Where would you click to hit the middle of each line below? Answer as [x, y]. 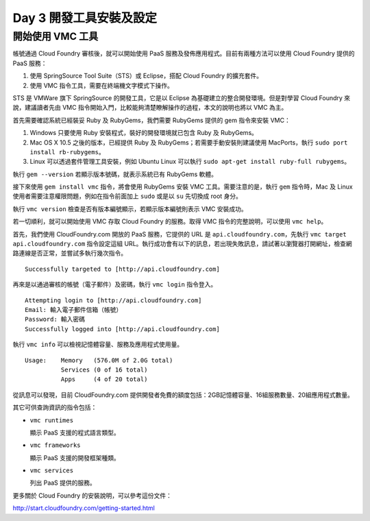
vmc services [52, 471]
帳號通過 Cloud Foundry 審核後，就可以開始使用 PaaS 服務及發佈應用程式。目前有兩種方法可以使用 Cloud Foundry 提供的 [184, 53]
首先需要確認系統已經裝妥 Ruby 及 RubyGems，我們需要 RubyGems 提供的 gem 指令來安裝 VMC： [151, 120]
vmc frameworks [56, 445]
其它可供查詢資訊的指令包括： [55, 407]
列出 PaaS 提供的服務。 [63, 483]
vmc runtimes [52, 420]
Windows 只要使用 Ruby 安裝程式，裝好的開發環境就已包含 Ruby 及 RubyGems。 [144, 133]
